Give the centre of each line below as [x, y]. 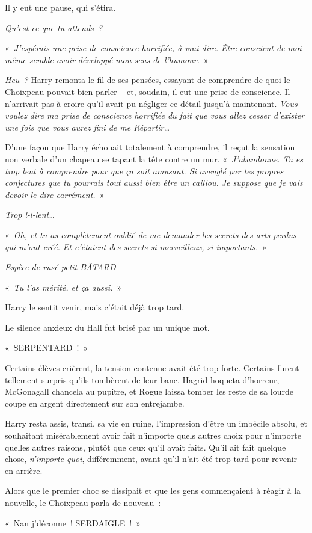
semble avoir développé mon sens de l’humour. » [119, 59]
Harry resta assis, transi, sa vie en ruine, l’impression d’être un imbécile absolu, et [156, 423]
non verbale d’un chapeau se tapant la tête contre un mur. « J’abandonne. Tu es [154, 159]
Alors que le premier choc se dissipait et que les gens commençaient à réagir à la [153, 491]
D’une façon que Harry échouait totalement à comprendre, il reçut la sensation [150, 147]
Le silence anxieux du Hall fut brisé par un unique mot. [107, 327]
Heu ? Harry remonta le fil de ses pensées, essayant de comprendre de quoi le [148, 80]
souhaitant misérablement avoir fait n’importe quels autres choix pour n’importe [153, 435]
